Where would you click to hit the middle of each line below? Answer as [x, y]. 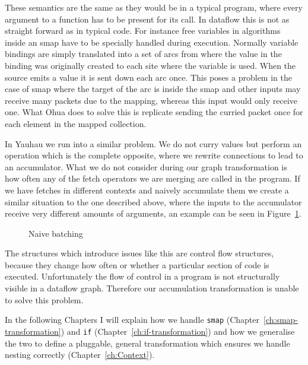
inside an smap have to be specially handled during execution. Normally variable [152, 42]
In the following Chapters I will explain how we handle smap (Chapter [132, 320]
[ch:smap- [281, 320]
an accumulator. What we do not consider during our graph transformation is [146, 166]
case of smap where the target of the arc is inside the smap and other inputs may [153, 89]
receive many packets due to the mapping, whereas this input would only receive [151, 100]
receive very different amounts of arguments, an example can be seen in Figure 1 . [153, 213]
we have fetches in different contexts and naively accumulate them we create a [147, 190]
